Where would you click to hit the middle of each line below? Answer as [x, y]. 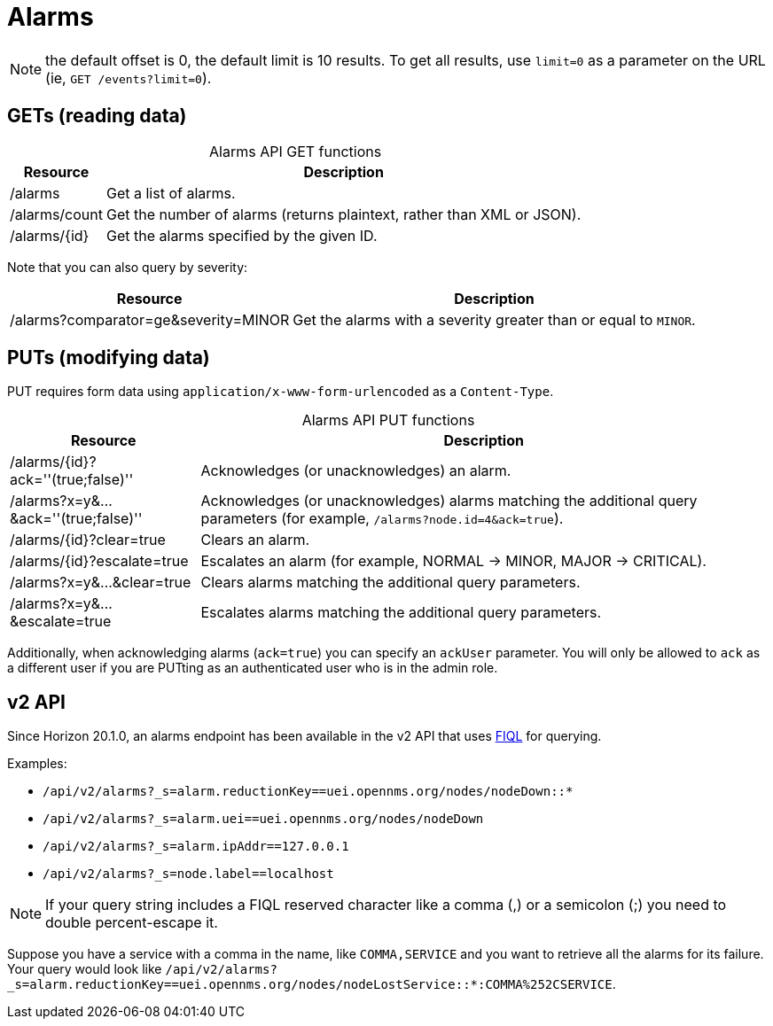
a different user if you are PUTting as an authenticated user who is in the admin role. [253, 668]
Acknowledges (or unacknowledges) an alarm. [356, 471]
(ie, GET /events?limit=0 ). [129, 78]
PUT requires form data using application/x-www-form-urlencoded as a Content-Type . [281, 392]
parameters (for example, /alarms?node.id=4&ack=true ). [382, 519]
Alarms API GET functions [296, 151]
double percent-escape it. [132, 923]
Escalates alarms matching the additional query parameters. [401, 613]
